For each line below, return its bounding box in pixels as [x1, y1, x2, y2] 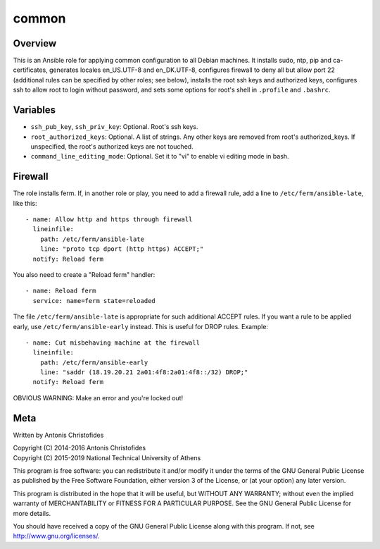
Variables [13, 104, 56, 116]
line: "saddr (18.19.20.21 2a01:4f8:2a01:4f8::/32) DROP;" [39, 369, 248, 376]
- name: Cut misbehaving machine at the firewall [25, 338, 201, 347]
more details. [13, 509, 51, 517]
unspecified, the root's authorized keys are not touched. [30, 142, 194, 151]
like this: [13, 199, 37, 207]
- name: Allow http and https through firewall [25, 216, 193, 223]
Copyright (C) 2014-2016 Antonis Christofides [13, 444, 146, 452]
